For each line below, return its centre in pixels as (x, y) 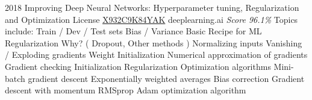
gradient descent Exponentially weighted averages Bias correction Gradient (166, 78)
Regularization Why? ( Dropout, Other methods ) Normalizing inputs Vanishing (154, 42)
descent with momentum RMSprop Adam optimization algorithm (126, 90)
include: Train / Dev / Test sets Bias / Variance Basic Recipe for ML (133, 31)
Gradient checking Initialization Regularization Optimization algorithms (138, 66)
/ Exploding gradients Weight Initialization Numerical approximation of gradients (156, 55)
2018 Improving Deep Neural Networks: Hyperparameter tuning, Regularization (152, 7)
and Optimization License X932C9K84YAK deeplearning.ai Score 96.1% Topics (151, 19)
